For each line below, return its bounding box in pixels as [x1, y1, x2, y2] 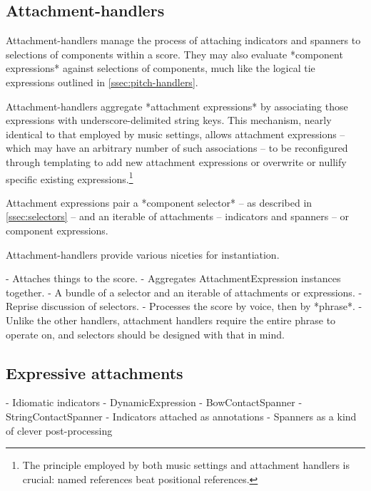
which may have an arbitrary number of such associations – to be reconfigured [6, 140, 348, 155]
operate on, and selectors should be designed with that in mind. [6, 326, 285, 341]
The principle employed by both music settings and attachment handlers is [22, 458, 350, 472]
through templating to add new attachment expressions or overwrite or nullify [6, 154, 347, 169]
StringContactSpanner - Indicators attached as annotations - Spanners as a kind [6, 408, 357, 423]
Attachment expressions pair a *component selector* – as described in [6, 195, 312, 210]
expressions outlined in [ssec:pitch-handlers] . [6, 74, 198, 89]
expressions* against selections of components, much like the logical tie [6, 61, 315, 76]
